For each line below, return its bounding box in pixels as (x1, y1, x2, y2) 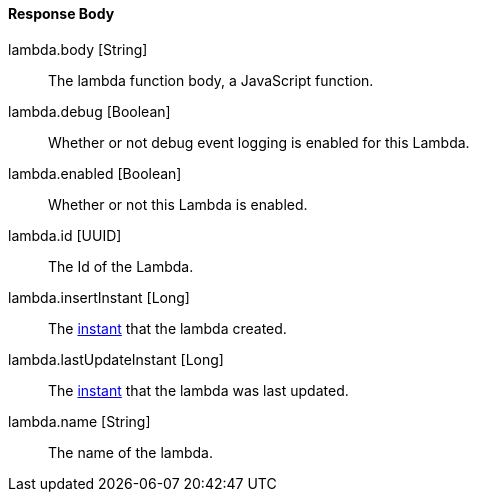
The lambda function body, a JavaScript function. (48, 71, 374, 89)
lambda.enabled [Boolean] (8, 164, 182, 182)
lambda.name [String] (8, 412, 151, 430)
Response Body (8, 5, 115, 22)
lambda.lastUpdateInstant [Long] (8, 350, 224, 368)
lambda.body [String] (8, 40, 148, 58)
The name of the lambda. (48, 443, 213, 461)
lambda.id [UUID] (8, 226, 122, 244)
